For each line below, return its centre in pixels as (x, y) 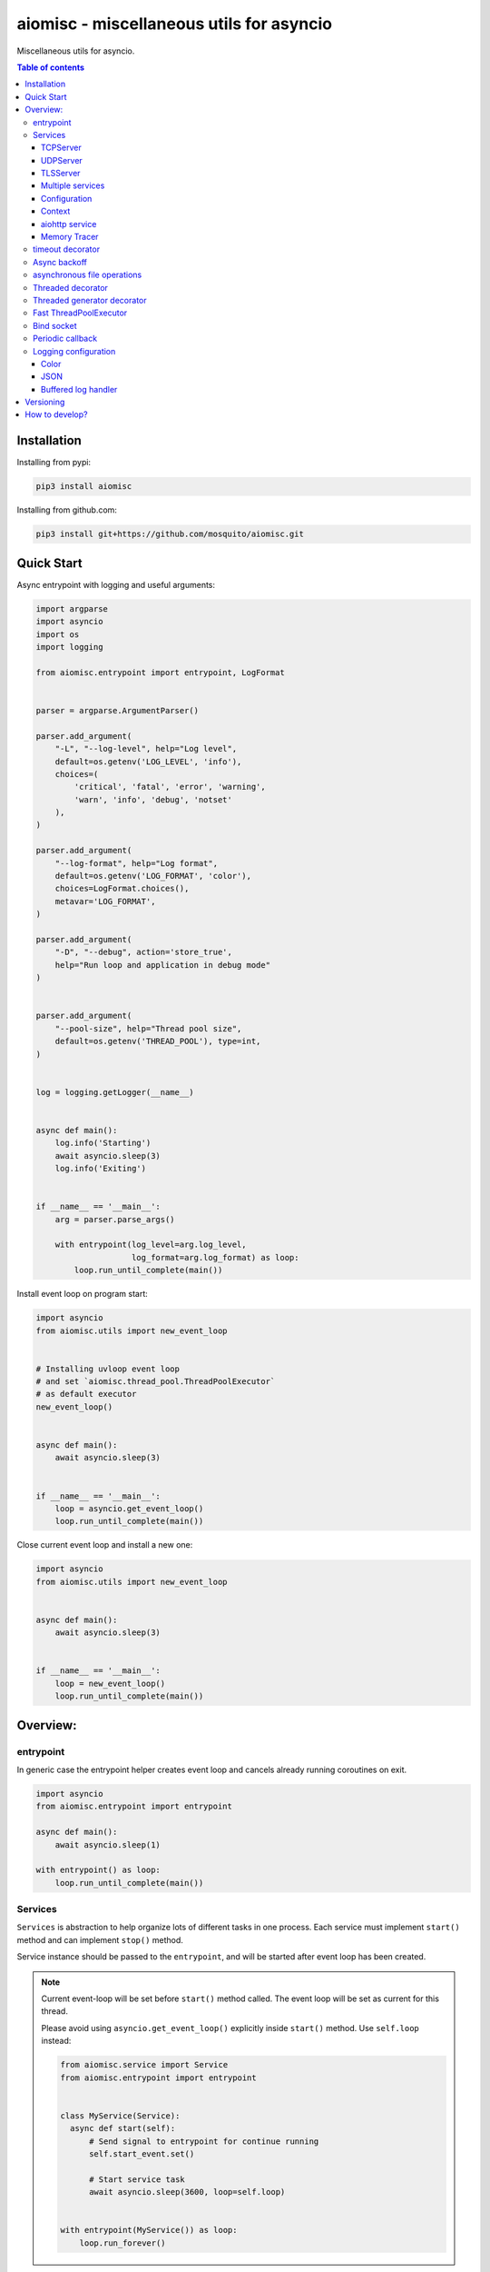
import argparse (72, 608)
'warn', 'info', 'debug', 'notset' (153, 799)
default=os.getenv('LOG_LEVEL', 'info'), (148, 762)
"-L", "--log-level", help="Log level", (146, 749)
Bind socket (55, 325)
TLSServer (61, 174)
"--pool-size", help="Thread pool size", (148, 1028)
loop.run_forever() (123, 2243)
